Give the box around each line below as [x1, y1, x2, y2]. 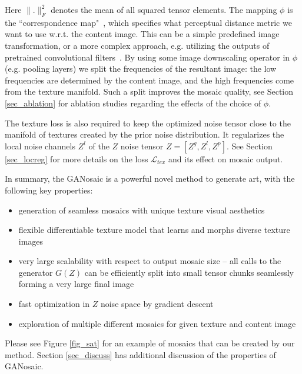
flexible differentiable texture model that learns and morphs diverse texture [18, 223, 290, 236]
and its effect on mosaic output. [168, 152, 283, 165]
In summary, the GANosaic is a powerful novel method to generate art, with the [5, 172, 295, 185]
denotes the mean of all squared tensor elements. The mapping [51, 4, 277, 15]
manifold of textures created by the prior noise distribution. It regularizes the [5, 128, 284, 141]
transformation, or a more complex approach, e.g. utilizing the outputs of [5, 39, 270, 51]
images [18, 235, 44, 247]
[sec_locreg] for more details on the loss [5, 152, 148, 165]
